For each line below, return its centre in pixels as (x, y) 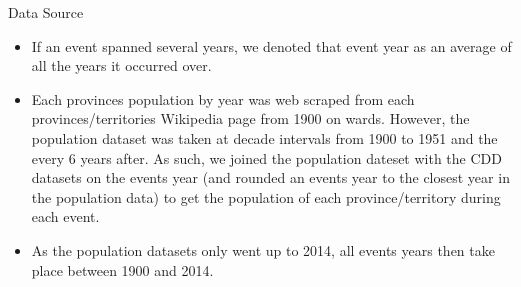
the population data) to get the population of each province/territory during (266, 196)
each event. (65, 216)
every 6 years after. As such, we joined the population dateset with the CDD (266, 157)
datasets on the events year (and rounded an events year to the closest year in (270, 177)
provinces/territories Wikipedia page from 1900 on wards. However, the (250, 118)
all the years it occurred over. (121, 65)
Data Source (46, 12)
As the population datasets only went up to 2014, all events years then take (263, 249)
